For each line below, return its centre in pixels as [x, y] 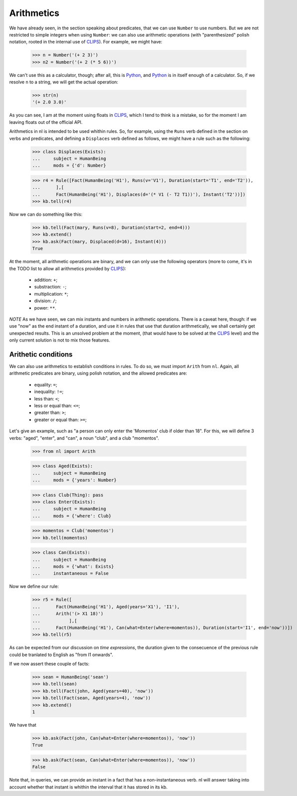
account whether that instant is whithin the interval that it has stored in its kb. [88, 787]
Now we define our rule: [34, 586]
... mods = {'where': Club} [72, 516]
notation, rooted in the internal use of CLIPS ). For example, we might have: [86, 42]
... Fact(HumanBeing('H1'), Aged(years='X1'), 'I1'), [106, 606]
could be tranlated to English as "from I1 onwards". [61, 655]
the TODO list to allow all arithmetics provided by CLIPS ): [68, 268]
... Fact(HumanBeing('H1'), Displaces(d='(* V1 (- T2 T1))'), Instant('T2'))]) [139, 194]
